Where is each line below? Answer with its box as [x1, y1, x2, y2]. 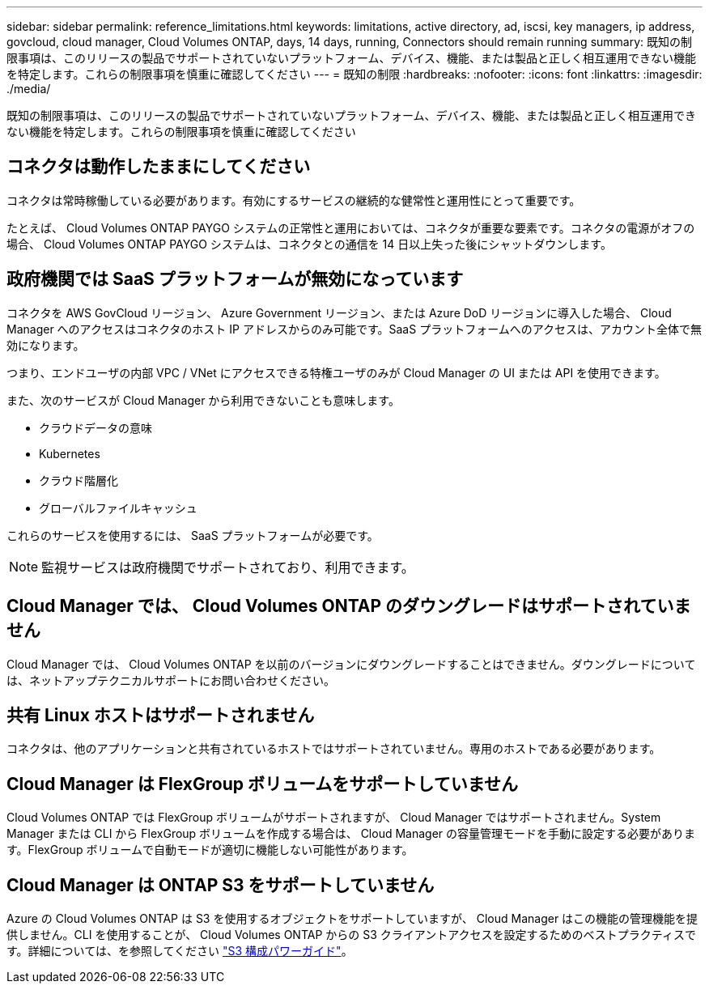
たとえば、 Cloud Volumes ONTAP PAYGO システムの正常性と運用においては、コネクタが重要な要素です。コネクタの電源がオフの [6, 220, 695, 235]
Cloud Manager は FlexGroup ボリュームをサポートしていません [6, 773, 519, 794]
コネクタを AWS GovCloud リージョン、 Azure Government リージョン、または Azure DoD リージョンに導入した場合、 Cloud [6, 305, 672, 320]
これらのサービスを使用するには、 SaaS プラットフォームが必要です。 [6, 528, 379, 542]
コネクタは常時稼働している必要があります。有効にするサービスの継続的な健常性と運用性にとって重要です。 [6, 193, 581, 207]
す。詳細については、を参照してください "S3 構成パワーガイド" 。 [6, 944, 353, 958]
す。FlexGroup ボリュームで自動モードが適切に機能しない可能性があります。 [6, 843, 414, 857]
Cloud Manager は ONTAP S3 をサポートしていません [6, 874, 435, 895]
